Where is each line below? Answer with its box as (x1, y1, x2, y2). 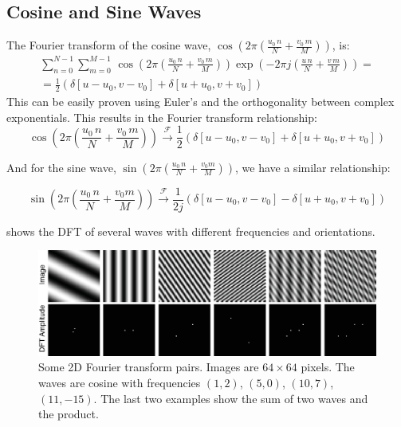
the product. (38, 405, 99, 422)
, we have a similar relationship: (235, 159, 391, 175)
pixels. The (301, 358, 355, 375)
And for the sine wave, (6, 159, 116, 175)
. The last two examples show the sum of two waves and (93, 390, 368, 406)
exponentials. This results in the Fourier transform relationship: (6, 108, 317, 125)
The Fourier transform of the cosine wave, (6, 37, 211, 53)
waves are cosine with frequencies (38, 374, 201, 390)
